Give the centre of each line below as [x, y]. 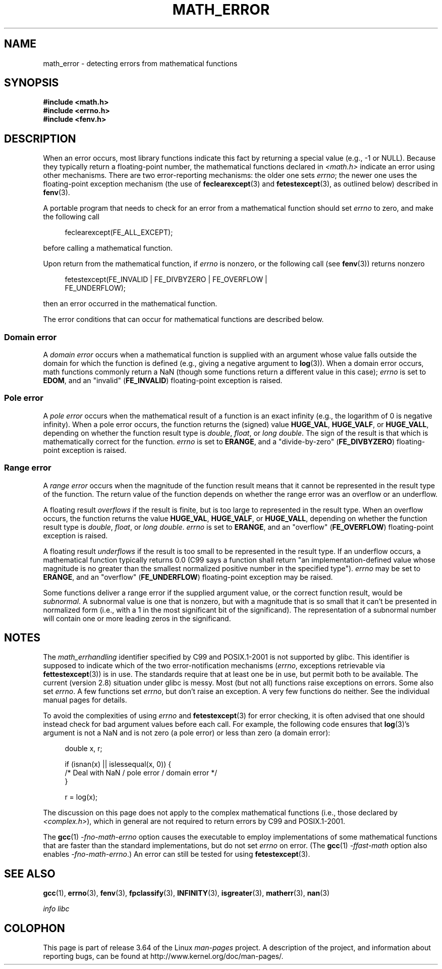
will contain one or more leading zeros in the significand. [137, 618]
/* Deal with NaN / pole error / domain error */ [141, 773]
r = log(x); [81, 797]
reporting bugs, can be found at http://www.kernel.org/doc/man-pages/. [163, 956]
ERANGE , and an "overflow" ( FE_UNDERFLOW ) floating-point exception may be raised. [188, 577]
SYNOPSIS [32, 83]
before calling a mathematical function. [108, 248]
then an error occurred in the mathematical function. [130, 304]
